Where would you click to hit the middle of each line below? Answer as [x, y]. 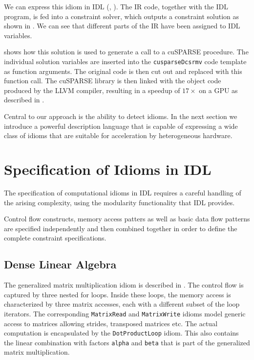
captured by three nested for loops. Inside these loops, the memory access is [117, 294]
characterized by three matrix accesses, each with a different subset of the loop [122, 304]
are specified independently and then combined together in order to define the [121, 228]
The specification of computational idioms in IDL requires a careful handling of [123, 192]
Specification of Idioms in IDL [108, 169]
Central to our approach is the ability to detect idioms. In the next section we [121, 116]
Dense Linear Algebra [60, 264]
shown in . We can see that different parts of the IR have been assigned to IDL [122, 26]
